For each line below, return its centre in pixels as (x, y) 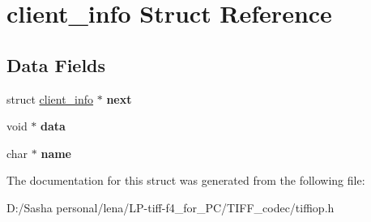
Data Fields (56, 64)
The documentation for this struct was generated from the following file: (186, 180)
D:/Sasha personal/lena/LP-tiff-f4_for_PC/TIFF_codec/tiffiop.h (171, 207)
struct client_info (50, 98)
